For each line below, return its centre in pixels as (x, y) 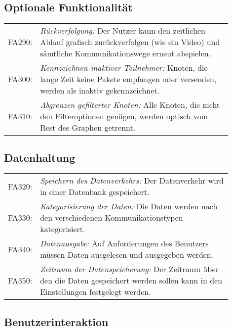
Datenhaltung (40, 157)
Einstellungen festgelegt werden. (96, 292)
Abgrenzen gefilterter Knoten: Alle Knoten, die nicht (130, 105)
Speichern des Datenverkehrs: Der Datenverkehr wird (132, 181)
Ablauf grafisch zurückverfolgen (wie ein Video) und (130, 42)
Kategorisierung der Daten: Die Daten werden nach (129, 206)
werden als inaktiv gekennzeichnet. (100, 91)
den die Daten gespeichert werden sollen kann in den (131, 281)
